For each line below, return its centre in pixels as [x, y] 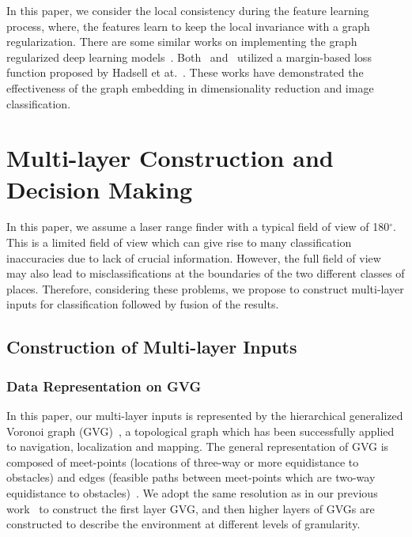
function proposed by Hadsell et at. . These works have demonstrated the [185, 72]
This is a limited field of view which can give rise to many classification [179, 242]
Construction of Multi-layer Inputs [152, 347]
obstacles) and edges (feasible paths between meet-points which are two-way [191, 477]
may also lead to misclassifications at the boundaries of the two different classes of [206, 273]
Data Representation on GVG [104, 386]
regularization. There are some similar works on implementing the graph [182, 42]
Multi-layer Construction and [170, 158]
